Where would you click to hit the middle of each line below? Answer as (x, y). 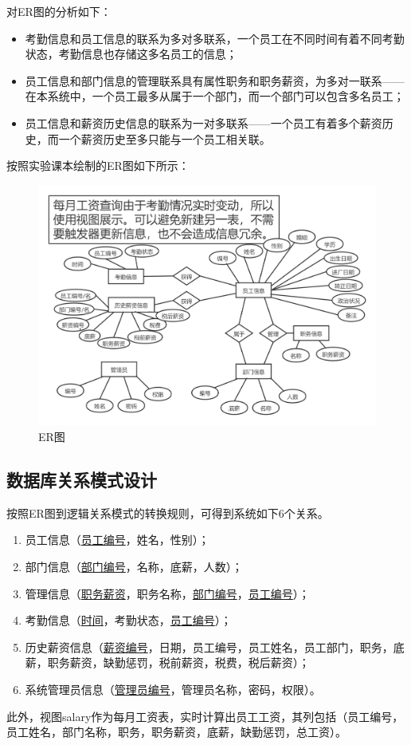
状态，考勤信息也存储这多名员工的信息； (131, 54)
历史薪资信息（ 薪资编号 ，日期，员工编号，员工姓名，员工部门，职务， (209, 646)
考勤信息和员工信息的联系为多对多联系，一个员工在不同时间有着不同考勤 (215, 38)
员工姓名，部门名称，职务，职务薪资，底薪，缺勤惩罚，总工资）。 (176, 732)
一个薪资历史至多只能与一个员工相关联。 (164, 138)
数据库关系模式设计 (82, 480)
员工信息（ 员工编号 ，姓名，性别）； (117, 540)
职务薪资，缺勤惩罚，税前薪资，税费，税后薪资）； (178, 662)
